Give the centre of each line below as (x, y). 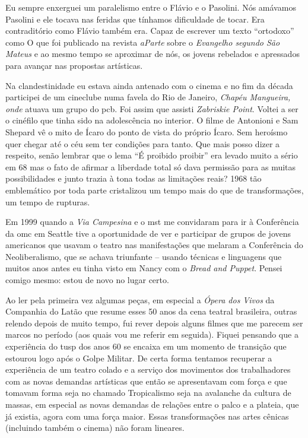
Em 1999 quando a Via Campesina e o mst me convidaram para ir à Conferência (152, 222)
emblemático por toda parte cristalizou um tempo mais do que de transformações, (155, 190)
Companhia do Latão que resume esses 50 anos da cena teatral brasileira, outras (151, 311)
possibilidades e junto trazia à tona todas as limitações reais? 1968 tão (134, 178)
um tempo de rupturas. (48, 201)
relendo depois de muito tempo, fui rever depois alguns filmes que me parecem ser (154, 323)
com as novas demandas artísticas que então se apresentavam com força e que (146, 381)
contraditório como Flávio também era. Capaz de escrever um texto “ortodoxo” (150, 31)
